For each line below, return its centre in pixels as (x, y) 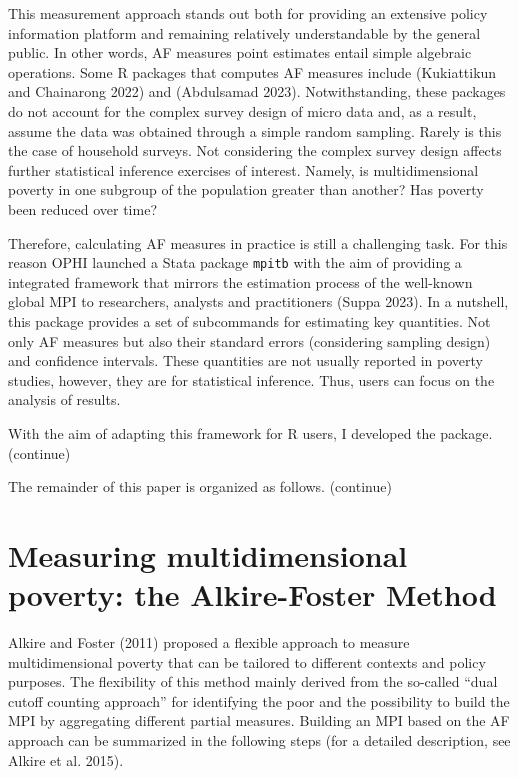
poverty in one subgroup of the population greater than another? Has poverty (246, 189)
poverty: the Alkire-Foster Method (252, 594)
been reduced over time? (83, 208)
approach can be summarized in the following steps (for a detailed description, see (259, 740)
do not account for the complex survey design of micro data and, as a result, (242, 110)
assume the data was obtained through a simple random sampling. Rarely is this (255, 130)
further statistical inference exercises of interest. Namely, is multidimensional (243, 169)
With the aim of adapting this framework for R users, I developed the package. (250, 432)
